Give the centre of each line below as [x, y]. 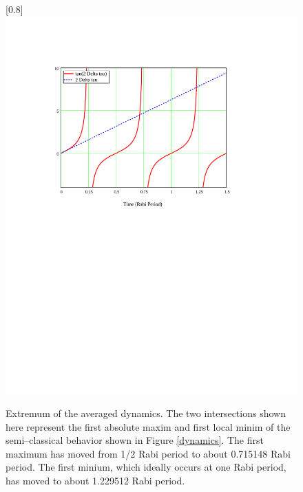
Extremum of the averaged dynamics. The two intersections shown [146, 413]
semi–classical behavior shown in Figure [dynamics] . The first [135, 440]
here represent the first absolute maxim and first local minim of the [148, 426]
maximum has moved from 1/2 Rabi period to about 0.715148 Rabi [148, 453]
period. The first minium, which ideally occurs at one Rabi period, [146, 467]
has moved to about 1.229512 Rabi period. [95, 481]
